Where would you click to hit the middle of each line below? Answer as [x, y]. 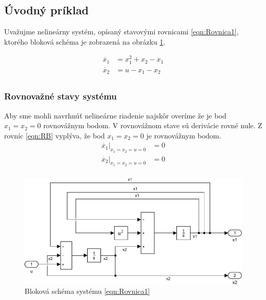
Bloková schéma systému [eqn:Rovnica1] [87, 291]
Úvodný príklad [47, 10]
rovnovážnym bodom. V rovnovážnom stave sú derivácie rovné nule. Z [153, 125]
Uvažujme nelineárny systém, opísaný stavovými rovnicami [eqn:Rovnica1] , [121, 32]
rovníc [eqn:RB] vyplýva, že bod [55, 135]
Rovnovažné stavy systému [60, 96]
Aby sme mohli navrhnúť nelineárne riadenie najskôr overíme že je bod [115, 115]
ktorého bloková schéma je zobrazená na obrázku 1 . [85, 41]
